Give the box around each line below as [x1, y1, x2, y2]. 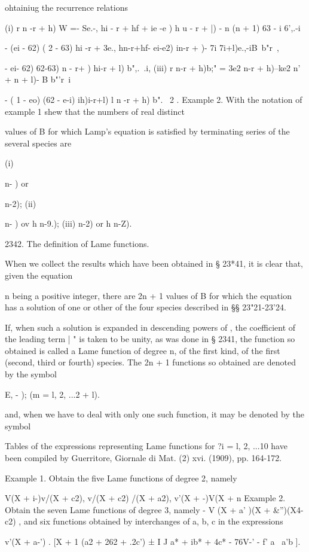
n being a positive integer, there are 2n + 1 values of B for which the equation [5, 289, 292, 301]
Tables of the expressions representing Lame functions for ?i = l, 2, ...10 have [5, 440, 287, 452]
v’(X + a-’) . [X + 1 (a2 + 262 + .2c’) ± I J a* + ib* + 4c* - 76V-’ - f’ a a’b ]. [5, 535, 301, 547]
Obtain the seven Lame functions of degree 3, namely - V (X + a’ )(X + [5, 503, 271, 516]
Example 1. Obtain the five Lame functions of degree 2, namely [5, 471, 237, 484]
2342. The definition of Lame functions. [5, 237, 149, 249]
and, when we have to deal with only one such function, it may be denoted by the [5, 408, 304, 420]
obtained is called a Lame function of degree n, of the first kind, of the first [5, 344, 280, 356]
